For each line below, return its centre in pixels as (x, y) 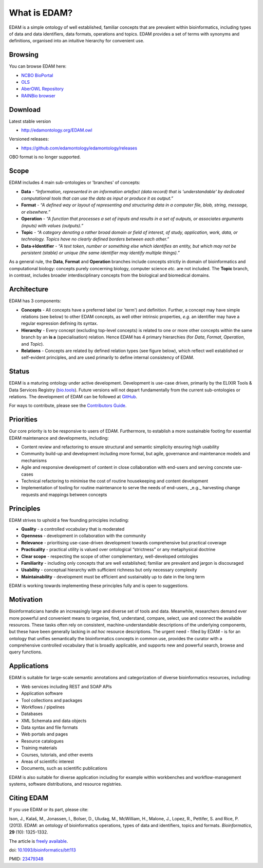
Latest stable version (30, 121)
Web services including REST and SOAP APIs (66, 686)
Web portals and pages (45, 734)
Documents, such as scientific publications (64, 768)
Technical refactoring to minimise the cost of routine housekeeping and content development (115, 481)
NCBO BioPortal (37, 75)
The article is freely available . (38, 841)
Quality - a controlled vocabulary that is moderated (73, 529)
